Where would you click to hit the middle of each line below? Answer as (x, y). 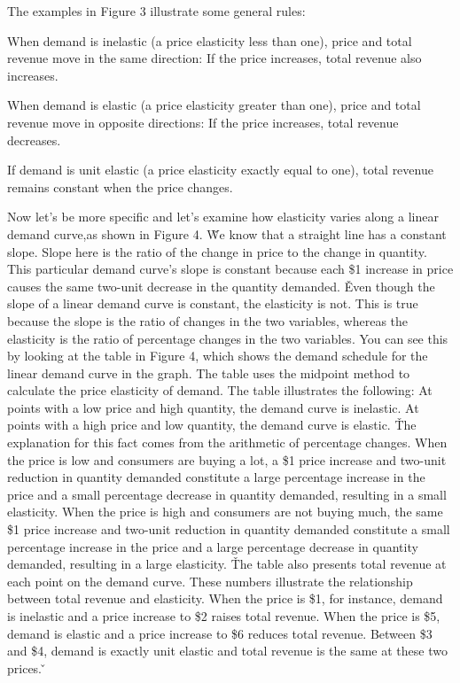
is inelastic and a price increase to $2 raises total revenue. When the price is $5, (224, 616)
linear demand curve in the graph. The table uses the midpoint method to (209, 373)
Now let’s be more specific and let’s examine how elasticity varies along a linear (223, 217)
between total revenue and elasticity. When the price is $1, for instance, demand (225, 598)
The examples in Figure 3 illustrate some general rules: (156, 11)
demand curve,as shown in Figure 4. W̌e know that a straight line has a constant (227, 233)
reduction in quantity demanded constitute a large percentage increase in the (216, 477)
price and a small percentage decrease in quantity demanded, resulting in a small (227, 494)
